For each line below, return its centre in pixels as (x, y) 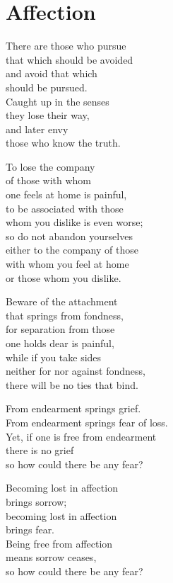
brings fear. (30, 530)
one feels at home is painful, (66, 194)
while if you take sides (54, 357)
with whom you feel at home (67, 264)
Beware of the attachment (62, 301)
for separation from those (60, 329)
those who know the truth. (63, 143)
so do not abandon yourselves (69, 236)
